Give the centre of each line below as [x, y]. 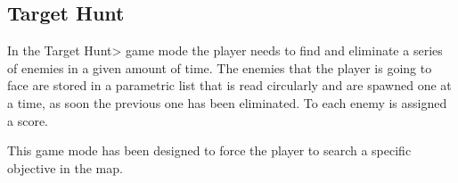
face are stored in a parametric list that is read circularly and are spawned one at [229, 85]
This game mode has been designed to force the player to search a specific [209, 150]
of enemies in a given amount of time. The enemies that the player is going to [220, 67]
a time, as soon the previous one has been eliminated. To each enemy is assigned [227, 102]
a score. [28, 120]
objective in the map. [65, 167]
